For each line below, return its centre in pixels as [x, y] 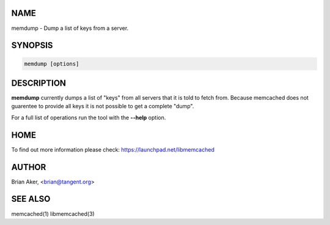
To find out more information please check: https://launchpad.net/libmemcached [113, 149]
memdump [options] [52, 64]
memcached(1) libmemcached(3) [53, 213]
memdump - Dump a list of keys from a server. [70, 28]
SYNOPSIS [32, 46]
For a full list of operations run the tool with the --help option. [89, 117]
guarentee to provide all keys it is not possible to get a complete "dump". [103, 106]
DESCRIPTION [39, 83]
